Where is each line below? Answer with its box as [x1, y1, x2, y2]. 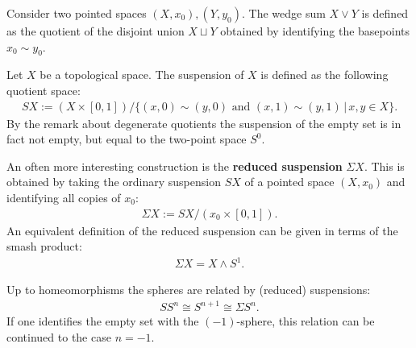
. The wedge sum [242, 5, 326, 21]
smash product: [6, 238, 82, 255]
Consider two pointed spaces [6, 5, 147, 21]
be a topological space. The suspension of [40, 66, 244, 83]
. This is [364, 157, 405, 174]
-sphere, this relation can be [236, 313, 375, 329]
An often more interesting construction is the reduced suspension [6, 157, 343, 174]
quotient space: [6, 81, 81, 98]
